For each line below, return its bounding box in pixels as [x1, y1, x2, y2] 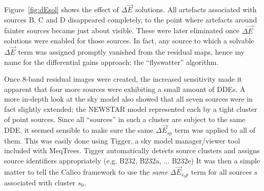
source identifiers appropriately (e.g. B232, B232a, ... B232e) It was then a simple [4, 155, 260, 166]
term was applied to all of [174, 125, 255, 135]
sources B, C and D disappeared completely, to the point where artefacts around [4, 14, 257, 25]
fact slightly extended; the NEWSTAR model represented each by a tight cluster [4, 104, 257, 114]
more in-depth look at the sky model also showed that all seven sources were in [4, 93, 253, 104]
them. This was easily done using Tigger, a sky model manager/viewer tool [4, 135, 240, 146]
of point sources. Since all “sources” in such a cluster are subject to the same [4, 113, 246, 124]
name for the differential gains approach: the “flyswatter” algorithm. [4, 56, 219, 67]
